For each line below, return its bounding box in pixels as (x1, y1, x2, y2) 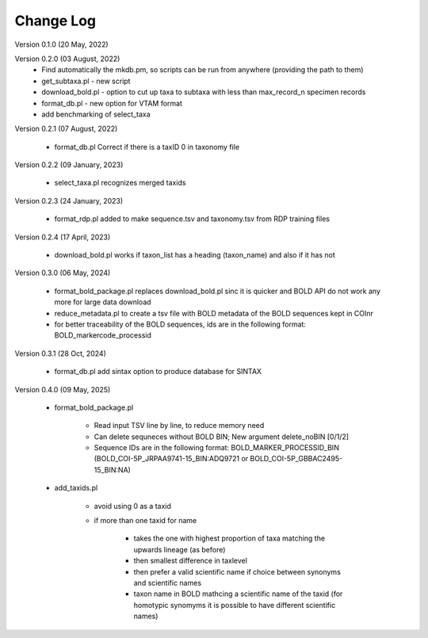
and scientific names (133, 579, 202, 587)
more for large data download (54, 297, 151, 307)
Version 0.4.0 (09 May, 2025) (14, 384, 111, 394)
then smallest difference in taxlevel (133, 556, 247, 566)
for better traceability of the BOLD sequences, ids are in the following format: (54, 319, 307, 329)
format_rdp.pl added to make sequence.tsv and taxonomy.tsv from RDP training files (54, 214, 331, 223)
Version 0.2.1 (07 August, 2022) (14, 124, 118, 134)
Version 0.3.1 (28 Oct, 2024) (14, 349, 107, 358)
